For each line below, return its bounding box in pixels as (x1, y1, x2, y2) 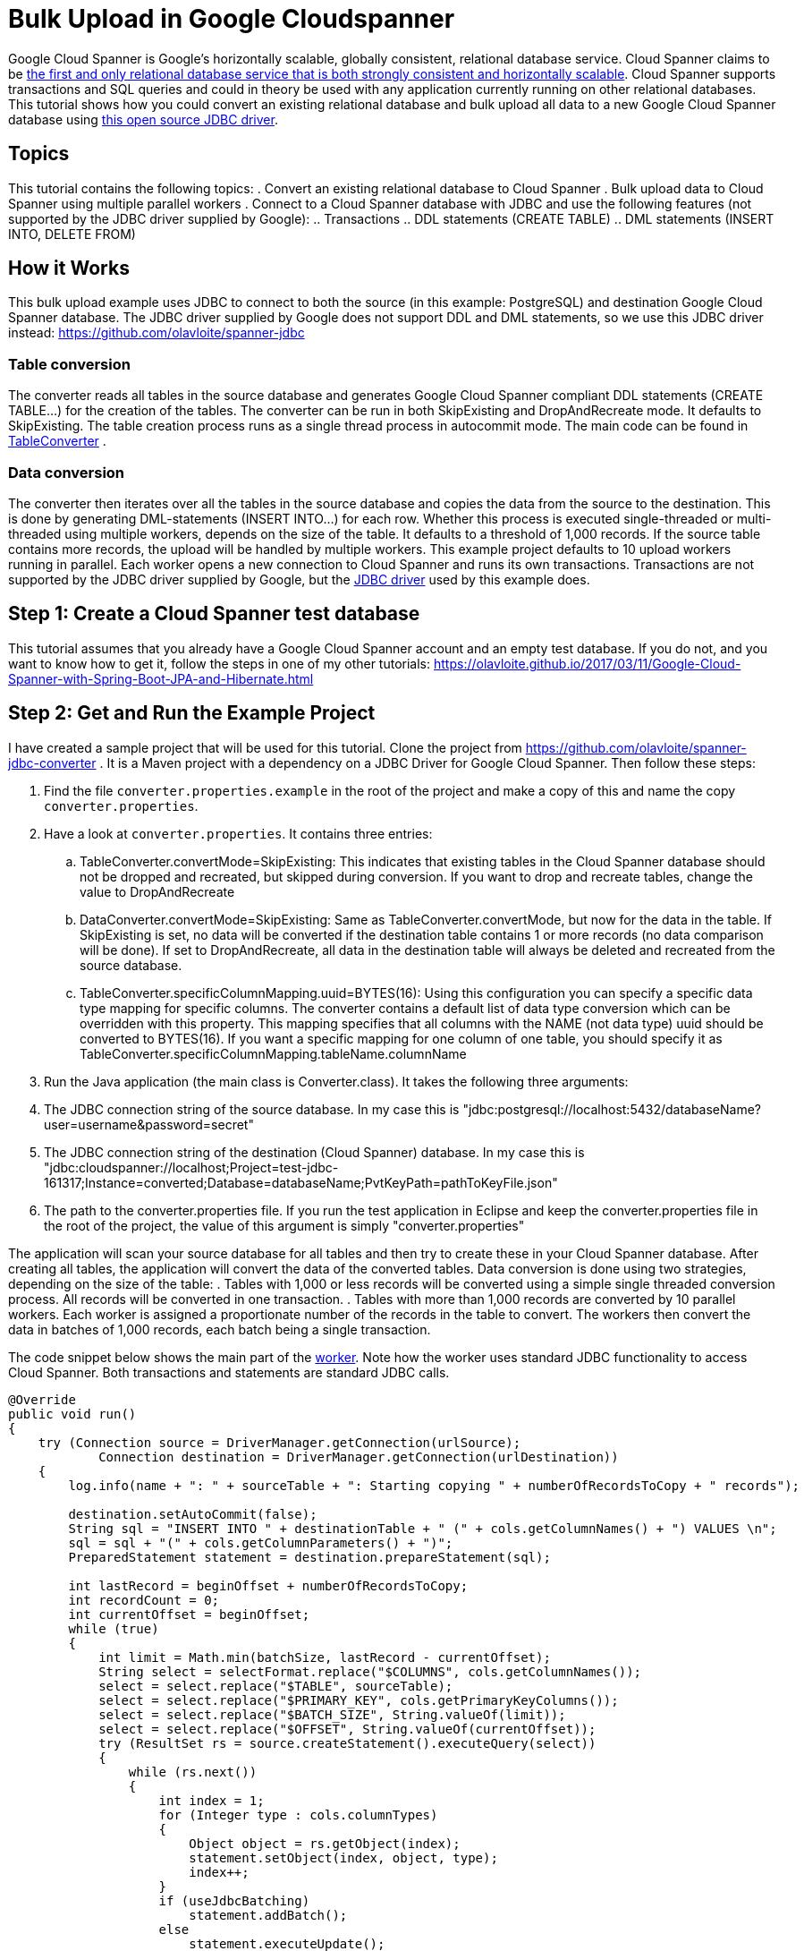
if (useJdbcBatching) (158, 1893, 310, 1908)
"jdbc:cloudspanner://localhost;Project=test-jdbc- (44, 1159, 339, 1175)
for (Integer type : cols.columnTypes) (158, 1807, 438, 1822)
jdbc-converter (8, 754, 97, 771)
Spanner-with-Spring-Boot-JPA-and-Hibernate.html (8, 670, 314, 686)
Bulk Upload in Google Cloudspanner (8, 4, 455, 34)
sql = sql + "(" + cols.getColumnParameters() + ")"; (68, 1535, 453, 1550)
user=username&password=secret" (44, 1116, 254, 1132)
